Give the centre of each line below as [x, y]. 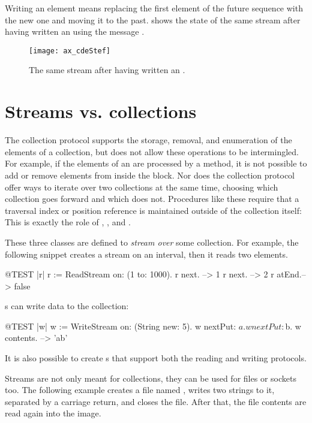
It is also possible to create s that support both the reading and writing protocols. [156, 358]
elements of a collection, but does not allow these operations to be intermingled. [152, 151]
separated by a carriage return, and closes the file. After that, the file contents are [156, 401]
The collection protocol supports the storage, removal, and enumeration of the [148, 140]
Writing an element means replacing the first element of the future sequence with [154, 8]
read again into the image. [53, 413]
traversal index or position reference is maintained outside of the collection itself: [153, 210]
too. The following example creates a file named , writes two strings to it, [140, 390]
